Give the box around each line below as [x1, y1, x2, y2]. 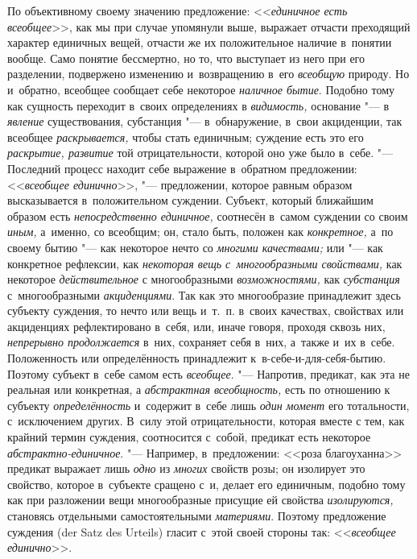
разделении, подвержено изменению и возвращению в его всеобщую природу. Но [7, 65, 410, 82]
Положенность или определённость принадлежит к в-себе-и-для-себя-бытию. [7, 350, 386, 366]
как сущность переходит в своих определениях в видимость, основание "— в [7, 97, 390, 114]
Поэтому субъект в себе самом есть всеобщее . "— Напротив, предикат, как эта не [7, 365, 410, 382]
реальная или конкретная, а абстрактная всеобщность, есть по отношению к [7, 381, 390, 398]
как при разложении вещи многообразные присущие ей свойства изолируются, [7, 491, 394, 508]
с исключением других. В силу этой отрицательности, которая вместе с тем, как [7, 412, 405, 429]
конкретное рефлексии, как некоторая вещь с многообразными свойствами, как [7, 255, 403, 271]
